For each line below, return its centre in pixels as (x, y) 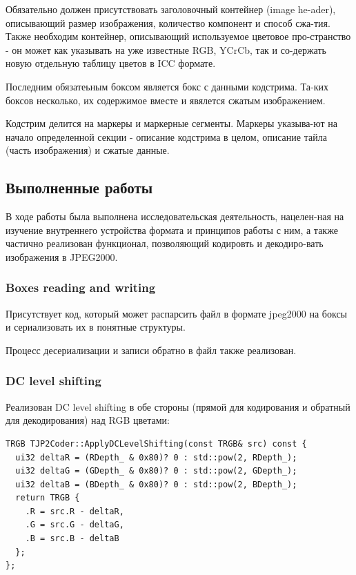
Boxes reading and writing (81, 287)
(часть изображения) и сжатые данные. (88, 150)
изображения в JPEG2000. (62, 256)
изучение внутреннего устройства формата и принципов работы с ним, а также (172, 230)
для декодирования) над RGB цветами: (88, 420)
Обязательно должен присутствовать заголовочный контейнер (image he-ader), (171, 9)
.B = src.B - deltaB (72, 539)
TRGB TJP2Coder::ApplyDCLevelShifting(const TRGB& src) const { (156, 444)
